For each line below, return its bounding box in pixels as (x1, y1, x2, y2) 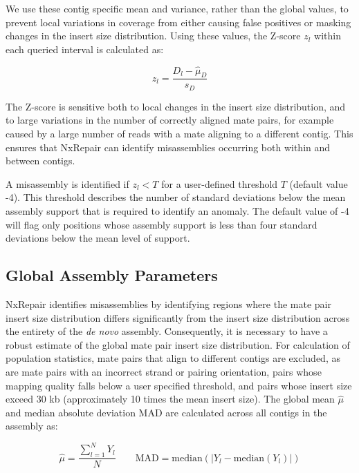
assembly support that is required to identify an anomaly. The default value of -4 (6, 204, 349, 218)
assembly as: (6, 418, 58, 433)
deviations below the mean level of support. (6, 231, 190, 245)
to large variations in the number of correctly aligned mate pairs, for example (6, 113, 334, 127)
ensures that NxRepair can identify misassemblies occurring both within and (6, 139, 331, 154)
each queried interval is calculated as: (6, 41, 164, 56)
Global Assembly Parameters (6, 264, 218, 286)
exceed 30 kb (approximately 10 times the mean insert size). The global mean (6, 392, 335, 406)
